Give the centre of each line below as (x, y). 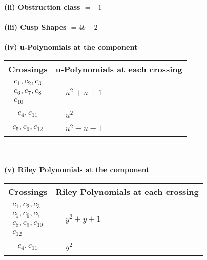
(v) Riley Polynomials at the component (77, 170)
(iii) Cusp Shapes (35, 27)
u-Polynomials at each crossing (119, 69)
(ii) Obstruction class (42, 7)
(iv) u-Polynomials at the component (71, 47)
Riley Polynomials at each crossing (127, 191)
